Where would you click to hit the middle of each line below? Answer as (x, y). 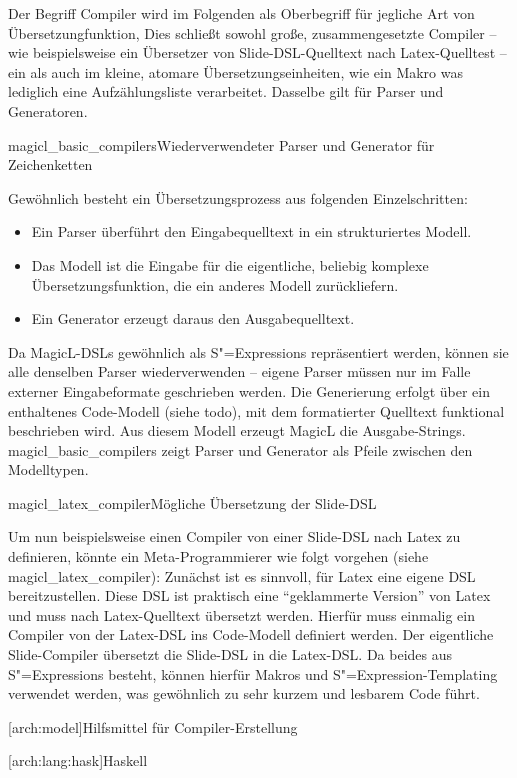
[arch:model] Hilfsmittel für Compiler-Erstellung (153, 726)
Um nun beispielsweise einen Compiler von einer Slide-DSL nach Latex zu (234, 536)
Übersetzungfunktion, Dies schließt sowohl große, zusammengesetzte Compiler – (252, 32)
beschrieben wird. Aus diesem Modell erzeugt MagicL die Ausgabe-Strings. (237, 430)
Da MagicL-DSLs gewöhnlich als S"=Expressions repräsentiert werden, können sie (258, 351)
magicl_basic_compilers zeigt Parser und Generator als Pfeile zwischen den (240, 449)
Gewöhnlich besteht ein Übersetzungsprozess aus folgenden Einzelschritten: (238, 197)
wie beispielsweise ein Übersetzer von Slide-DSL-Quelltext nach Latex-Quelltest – (257, 52)
